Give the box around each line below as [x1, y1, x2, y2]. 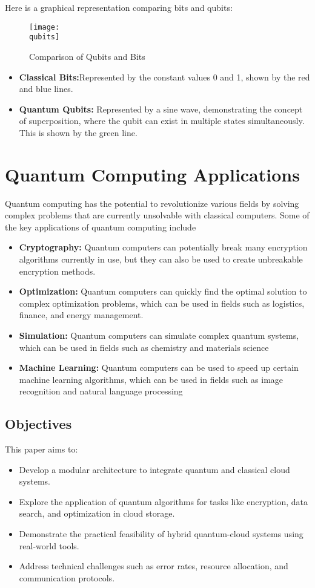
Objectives [5, 414, 72, 433]
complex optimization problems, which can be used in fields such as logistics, [19, 296, 305, 309]
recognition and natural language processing [19, 385, 183, 397]
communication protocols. [19, 571, 115, 584]
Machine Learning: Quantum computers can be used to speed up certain [19, 361, 299, 374]
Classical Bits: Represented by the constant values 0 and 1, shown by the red [19, 70, 310, 83]
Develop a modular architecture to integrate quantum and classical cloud [19, 463, 290, 475]
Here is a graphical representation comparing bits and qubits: [5, 1, 233, 13]
